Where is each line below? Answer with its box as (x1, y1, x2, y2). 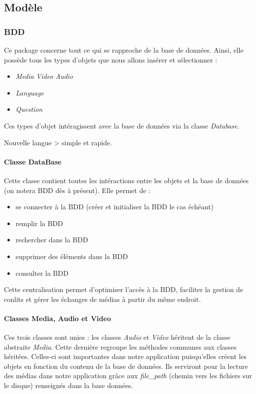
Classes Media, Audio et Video (4, 313, 111, 323)
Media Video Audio (15, 71, 73, 81)
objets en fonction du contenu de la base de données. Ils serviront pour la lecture (4, 361, 248, 371)
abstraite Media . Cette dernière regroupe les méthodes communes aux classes (4, 341, 237, 352)
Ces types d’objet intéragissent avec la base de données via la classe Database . (4, 120, 240, 131)
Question (15, 104, 43, 114)
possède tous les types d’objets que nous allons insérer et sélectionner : (4, 54, 218, 65)
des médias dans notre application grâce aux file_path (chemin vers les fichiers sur (4, 370, 252, 381)
